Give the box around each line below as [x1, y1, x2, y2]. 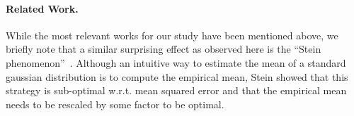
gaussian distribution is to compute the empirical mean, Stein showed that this [6, 69, 348, 84]
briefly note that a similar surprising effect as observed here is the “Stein [6, 41, 321, 56]
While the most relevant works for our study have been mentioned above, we [6, 27, 338, 42]
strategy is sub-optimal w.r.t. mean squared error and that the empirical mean [6, 83, 347, 98]
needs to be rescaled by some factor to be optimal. [6, 96, 224, 111]
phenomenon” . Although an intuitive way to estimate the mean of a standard [6, 55, 346, 70]
